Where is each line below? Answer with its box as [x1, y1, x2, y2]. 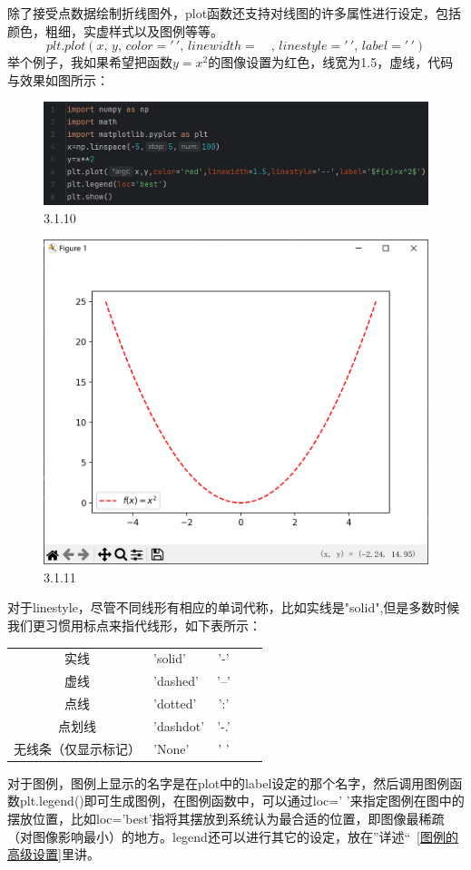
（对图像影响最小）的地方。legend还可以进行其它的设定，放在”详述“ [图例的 [7, 826, 459, 846]
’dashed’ [153, 671, 199, 690]
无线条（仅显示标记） [14, 738, 141, 758]
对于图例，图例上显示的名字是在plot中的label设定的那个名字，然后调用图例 [7, 773, 450, 792]
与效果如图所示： [7, 70, 109, 89]
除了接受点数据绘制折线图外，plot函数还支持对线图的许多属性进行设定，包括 [7, 4, 462, 22]
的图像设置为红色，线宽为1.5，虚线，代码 [208, 53, 454, 72]
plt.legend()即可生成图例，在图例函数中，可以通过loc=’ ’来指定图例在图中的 [19, 791, 465, 810]
